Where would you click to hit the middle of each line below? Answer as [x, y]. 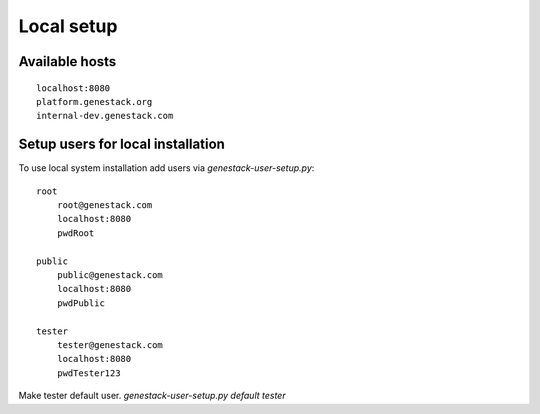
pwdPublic [80, 303]
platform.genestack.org [94, 101]
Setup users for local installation [121, 144]
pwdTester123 [88, 373]
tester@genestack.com [110, 344]
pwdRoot [75, 233]
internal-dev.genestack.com [105, 116]
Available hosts [67, 61]
